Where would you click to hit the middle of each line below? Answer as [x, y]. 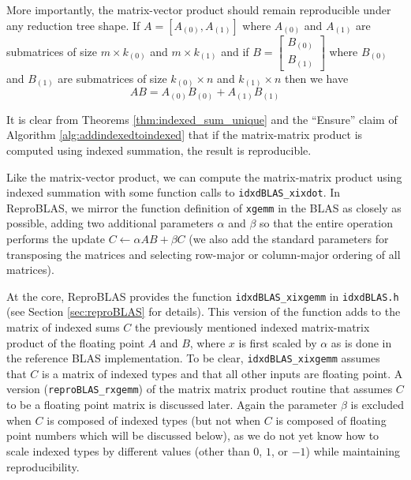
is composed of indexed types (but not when [154, 420]
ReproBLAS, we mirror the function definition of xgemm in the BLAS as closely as [204, 207]
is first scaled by [278, 342]
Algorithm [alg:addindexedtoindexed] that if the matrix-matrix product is [185, 135]
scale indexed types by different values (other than [128, 450]
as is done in [361, 342]
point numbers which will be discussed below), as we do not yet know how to [193, 435]
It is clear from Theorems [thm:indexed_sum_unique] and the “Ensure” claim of [202, 119]
